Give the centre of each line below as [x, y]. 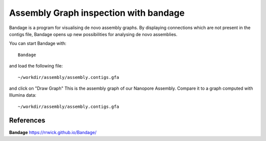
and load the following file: [36, 66]
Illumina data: [23, 95]
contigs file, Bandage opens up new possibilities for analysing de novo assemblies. [93, 34]
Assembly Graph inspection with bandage [97, 13]
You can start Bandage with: [38, 43]
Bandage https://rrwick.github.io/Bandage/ [53, 132]
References [27, 121]
